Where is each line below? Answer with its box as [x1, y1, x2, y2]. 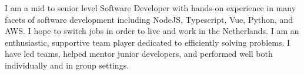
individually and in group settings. [5, 59, 129, 71]
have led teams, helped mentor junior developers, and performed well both [5, 47, 273, 60]
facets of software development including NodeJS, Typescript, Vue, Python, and [5, 13, 293, 25]
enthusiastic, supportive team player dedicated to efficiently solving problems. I [5, 36, 290, 48]
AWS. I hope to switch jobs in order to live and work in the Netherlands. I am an [5, 25, 299, 37]
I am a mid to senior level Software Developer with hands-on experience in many [5, 2, 296, 13]
